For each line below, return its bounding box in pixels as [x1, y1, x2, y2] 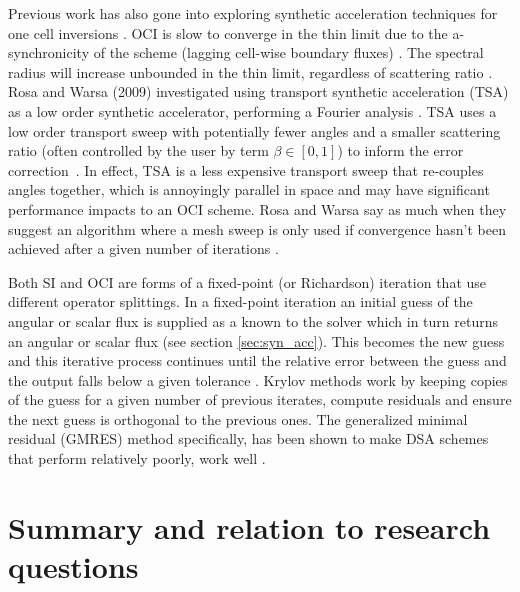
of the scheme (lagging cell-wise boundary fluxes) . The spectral [93, 42, 484, 63]
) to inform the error [337, 140, 464, 161]
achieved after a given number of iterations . [8, 238, 279, 259]
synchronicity [8, 42, 90, 63]
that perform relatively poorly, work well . [8, 448, 266, 469]
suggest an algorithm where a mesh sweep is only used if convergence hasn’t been [8, 218, 506, 239]
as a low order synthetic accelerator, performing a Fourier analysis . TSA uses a [8, 100, 497, 121]
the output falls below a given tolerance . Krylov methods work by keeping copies [8, 369, 508, 390]
